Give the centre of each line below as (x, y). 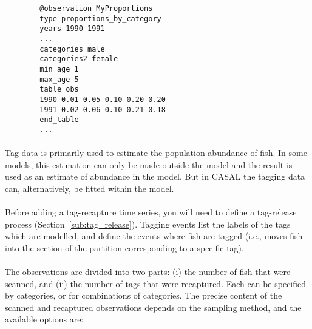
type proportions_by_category (100, 19)
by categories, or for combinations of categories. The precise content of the (144, 295)
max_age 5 (59, 79)
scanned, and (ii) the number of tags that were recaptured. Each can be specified (156, 283)
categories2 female (79, 59)
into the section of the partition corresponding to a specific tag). (124, 247)
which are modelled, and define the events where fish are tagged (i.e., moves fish (154, 236)
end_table (59, 120)
